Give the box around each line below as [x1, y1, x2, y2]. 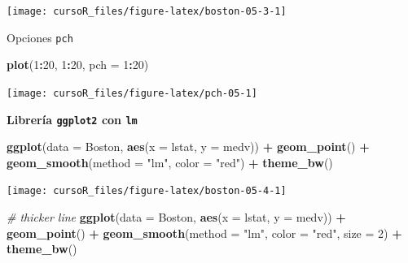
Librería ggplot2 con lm [7, 110, 138, 127]
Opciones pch [7, 28, 73, 45]
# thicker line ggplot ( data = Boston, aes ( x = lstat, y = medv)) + [7, 209, 346, 226]
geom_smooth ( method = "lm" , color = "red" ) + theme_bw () [7, 153, 333, 170]
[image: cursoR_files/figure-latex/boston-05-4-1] [7, 185, 287, 197]
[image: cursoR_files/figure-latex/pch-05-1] [7, 87, 257, 99]
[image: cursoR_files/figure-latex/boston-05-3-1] [7, 6, 287, 17]
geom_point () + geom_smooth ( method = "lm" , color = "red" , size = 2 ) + [7, 224, 402, 241]
